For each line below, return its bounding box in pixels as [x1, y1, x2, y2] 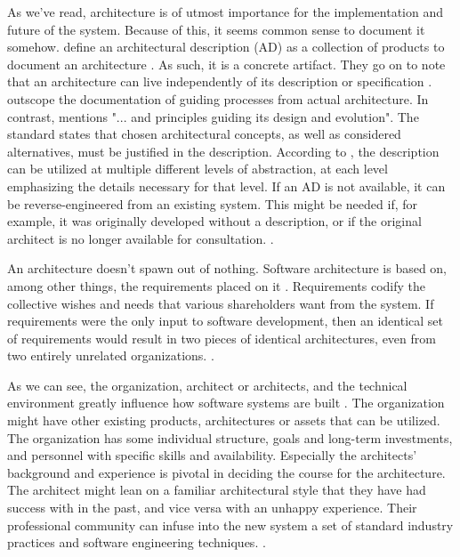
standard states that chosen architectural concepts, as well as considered [7, 125, 401, 143]
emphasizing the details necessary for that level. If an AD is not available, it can [7, 176, 446, 195]
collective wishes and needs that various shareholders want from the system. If [7, 294, 434, 312]
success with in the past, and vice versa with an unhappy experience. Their [7, 498, 417, 517]
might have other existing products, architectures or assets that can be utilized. [7, 411, 440, 430]
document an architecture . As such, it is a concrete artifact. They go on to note [7, 54, 446, 73]
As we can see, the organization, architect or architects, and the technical [7, 375, 408, 394]
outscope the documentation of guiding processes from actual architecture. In [7, 89, 429, 108]
